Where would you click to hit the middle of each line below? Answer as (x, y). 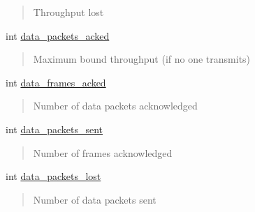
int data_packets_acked (58, 35)
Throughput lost (68, 12)
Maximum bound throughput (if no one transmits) (142, 59)
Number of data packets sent (95, 199)
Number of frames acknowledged (103, 152)
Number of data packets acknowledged (115, 106)
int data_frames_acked (56, 82)
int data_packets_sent (54, 129)
